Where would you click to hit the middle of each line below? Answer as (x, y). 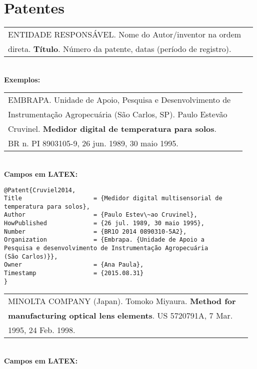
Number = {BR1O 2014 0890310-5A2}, (95, 231)
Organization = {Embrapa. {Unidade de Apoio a (104, 240)
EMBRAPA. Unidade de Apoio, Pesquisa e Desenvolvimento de (119, 100)
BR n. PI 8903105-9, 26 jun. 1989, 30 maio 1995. (93, 143)
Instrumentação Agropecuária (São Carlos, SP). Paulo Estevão (118, 114)
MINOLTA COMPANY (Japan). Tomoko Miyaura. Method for (122, 301)
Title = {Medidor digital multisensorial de (113, 198)
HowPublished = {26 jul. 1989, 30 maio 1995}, (104, 223)
